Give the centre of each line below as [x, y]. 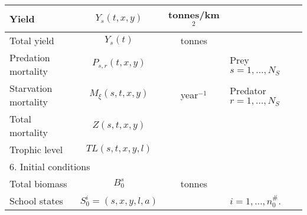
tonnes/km [194, 14]
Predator [248, 90]
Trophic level [36, 149]
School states [36, 200]
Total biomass [38, 183]
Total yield [32, 40]
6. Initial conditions [50, 166]
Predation [30, 57]
